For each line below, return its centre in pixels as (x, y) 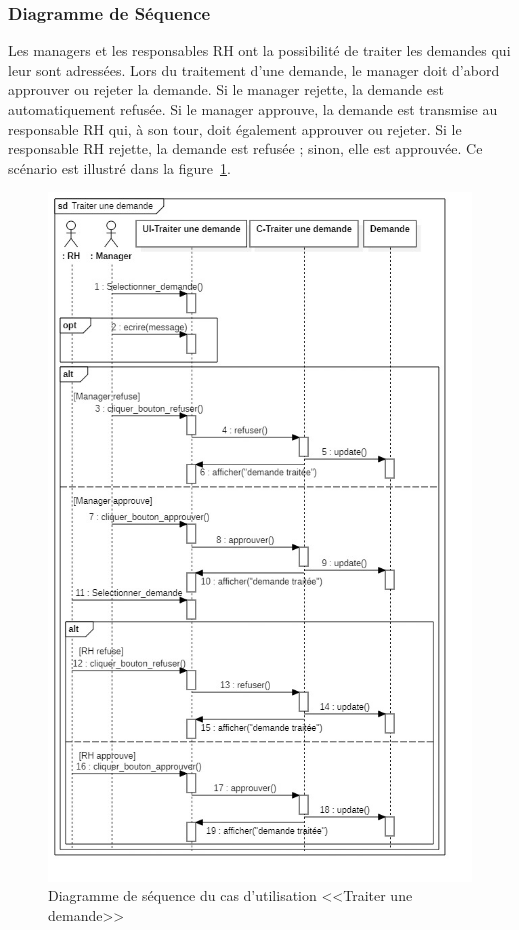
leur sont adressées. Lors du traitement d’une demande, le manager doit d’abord (254, 69)
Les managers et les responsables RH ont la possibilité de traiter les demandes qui (259, 50)
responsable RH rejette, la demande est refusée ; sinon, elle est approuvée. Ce (245, 148)
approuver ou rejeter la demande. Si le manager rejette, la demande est (226, 89)
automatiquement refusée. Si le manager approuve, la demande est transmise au (253, 109)
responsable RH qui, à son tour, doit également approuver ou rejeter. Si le (235, 128)
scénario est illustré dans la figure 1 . (119, 167)
